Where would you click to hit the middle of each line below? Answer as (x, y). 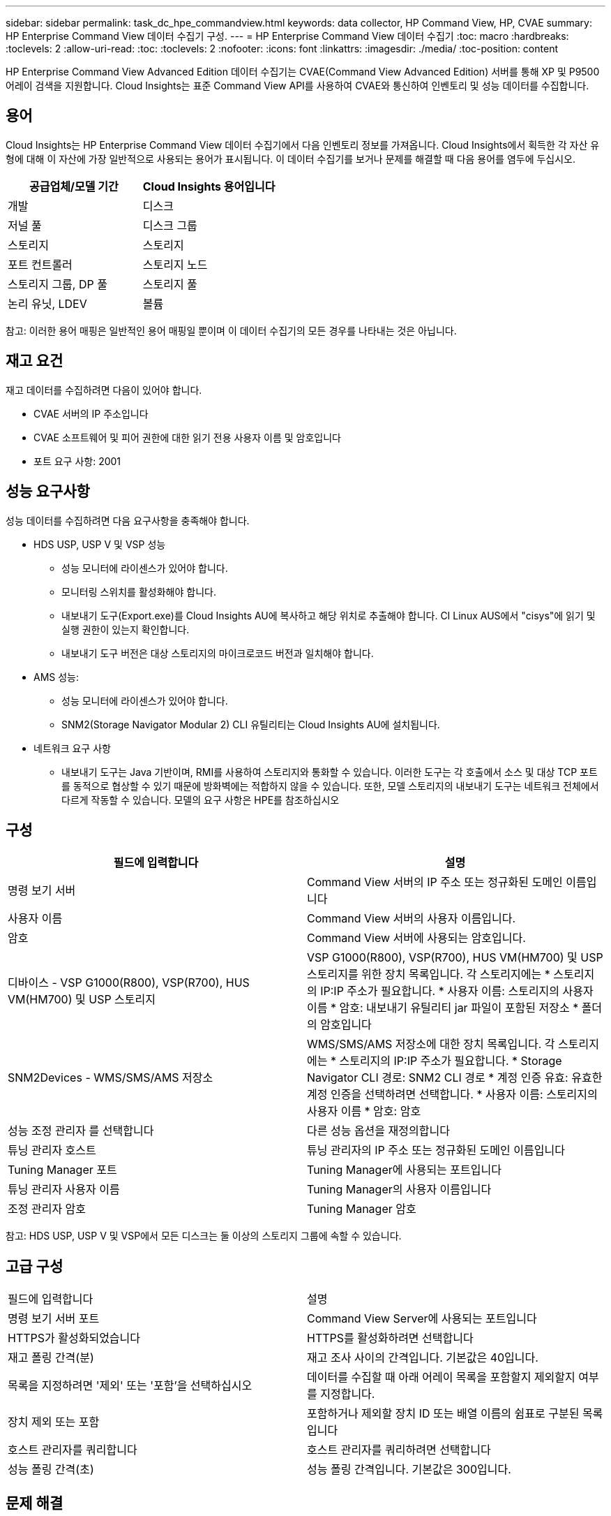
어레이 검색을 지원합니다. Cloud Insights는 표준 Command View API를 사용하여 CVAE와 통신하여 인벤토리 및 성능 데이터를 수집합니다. (297, 86)
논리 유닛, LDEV (47, 303)
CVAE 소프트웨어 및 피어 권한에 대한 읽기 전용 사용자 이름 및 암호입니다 (187, 437)
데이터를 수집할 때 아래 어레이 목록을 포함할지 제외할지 (441, 1377)
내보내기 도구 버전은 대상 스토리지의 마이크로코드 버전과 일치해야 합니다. (218, 653)
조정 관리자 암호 (47, 1209)
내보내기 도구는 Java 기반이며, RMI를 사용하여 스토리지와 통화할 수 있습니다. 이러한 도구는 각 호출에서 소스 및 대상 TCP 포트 (330, 772)
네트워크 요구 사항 (72, 748)
